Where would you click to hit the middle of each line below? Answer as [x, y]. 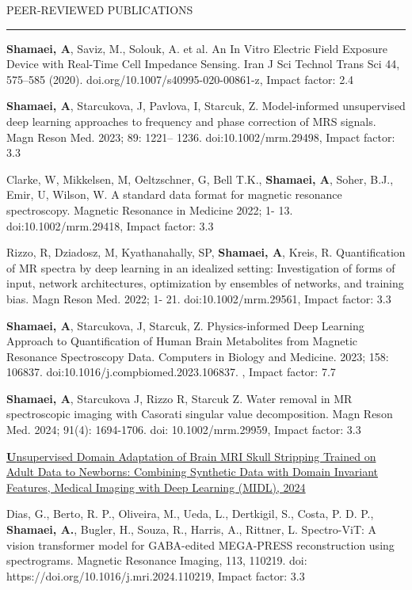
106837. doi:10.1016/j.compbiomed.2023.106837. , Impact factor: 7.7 [171, 372]
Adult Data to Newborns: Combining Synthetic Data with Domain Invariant [192, 472]
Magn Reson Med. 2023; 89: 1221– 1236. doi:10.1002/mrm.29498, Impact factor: [201, 137]
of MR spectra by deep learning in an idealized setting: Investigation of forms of [201, 267]
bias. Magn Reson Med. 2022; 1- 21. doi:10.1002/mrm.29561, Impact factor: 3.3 [199, 298]
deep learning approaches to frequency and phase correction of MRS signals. [191, 121]
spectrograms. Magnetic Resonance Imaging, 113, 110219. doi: [157, 560]
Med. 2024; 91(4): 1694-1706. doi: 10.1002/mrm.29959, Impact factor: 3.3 [184, 430]
